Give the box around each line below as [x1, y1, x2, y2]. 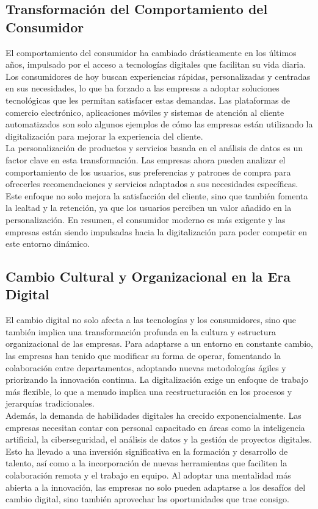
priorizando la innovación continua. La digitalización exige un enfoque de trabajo [5, 373, 308, 386]
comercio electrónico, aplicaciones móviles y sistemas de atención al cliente [5, 105, 284, 118]
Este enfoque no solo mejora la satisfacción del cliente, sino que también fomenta [5, 189, 308, 202]
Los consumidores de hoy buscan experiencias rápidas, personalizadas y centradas [5, 69, 311, 82]
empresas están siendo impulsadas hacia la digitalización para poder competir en [5, 225, 308, 238]
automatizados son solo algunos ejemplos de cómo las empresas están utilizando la [5, 118, 313, 130]
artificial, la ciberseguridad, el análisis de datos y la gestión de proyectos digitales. [5, 433, 312, 446]
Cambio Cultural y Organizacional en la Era [5, 267, 291, 286]
